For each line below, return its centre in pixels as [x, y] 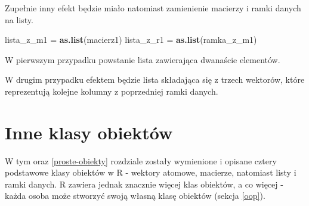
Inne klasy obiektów [89, 132]
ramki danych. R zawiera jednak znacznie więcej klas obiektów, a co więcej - [144, 184]
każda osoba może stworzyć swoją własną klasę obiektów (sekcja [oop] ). [135, 196]
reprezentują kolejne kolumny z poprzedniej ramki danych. [112, 91]
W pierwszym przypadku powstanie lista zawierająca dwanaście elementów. [143, 59]
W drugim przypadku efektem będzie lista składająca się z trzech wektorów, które [155, 79]
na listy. [19, 19]
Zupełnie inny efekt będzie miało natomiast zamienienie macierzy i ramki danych [153, 8]
